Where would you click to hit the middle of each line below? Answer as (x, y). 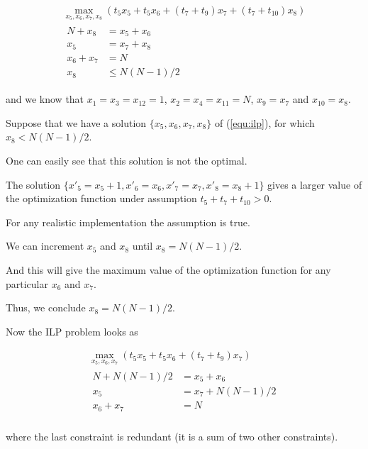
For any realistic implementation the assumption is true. (128, 222)
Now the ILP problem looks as (72, 331)
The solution (33, 184)
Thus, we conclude (46, 307)
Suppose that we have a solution (76, 122)
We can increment (45, 246)
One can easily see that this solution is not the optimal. (127, 160)
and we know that (45, 99)
